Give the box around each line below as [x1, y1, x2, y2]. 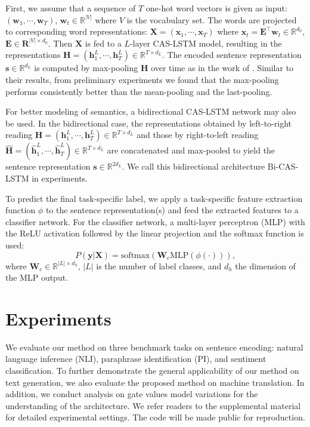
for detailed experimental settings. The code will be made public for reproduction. [5, 411, 305, 423]
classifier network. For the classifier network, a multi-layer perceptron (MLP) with [5, 215, 305, 228]
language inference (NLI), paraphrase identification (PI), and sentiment [5, 352, 266, 365]
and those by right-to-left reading [137, 128, 259, 141]
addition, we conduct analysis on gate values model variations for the [5, 388, 258, 400]
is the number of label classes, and [96, 259, 222, 272]
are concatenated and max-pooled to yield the [107, 144, 275, 156]
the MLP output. [5, 271, 69, 284]
